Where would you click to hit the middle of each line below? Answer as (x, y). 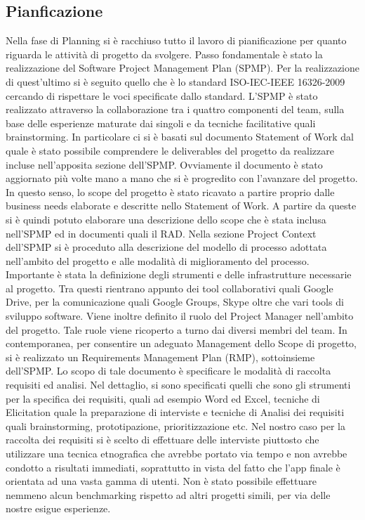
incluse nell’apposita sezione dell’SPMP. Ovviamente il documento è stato (164, 164)
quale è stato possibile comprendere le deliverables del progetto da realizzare (170, 150)
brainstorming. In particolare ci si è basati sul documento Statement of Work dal (180, 137)
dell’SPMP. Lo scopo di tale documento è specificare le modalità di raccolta (168, 371)
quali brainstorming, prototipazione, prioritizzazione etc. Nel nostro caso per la (175, 425)
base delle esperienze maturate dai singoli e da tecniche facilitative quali (161, 123)
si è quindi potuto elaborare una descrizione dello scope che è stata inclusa (166, 219)
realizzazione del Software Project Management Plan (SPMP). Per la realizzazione (182, 68)
